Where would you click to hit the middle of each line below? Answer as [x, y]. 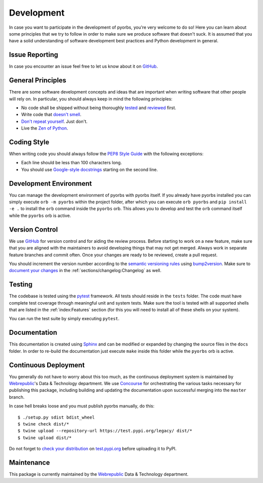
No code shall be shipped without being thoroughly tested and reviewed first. [99, 108]
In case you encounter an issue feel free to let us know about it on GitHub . [84, 66]
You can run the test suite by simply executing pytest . [64, 319]
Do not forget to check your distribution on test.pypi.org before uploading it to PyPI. [93, 449]
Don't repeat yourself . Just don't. [54, 121]
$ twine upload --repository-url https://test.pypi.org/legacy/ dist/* [105, 431]
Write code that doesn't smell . [51, 115]
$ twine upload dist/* [45, 438]
